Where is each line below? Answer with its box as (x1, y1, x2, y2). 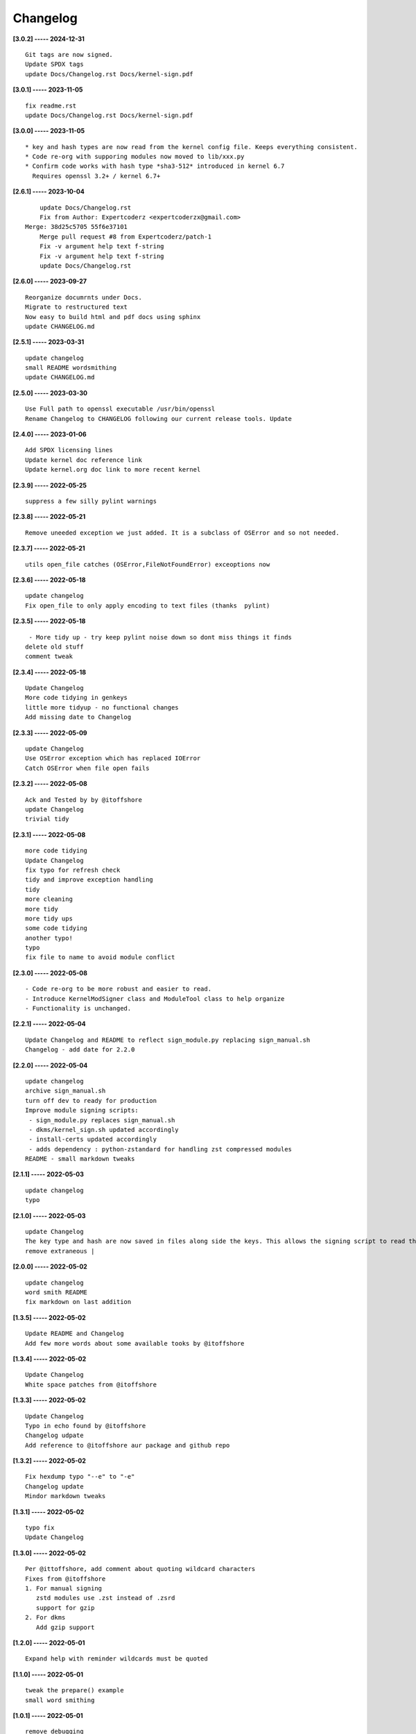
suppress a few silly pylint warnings (25, 497, 157, 505)
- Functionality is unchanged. (25, 1004, 132, 1013)
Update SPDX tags (25, 60, 84, 69)
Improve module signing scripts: (25, 1106, 139, 1115)
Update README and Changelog (25, 1330, 124, 1338)
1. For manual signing (25, 1584, 103, 1592)
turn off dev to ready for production (25, 1097, 157, 1104)
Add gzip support (35, 1623, 95, 1631)
